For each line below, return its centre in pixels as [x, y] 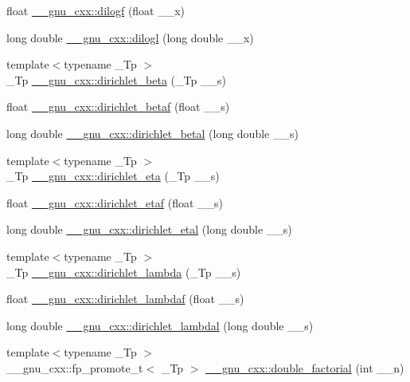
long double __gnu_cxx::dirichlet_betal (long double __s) [152, 133]
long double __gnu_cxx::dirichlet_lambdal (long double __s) [160, 325]
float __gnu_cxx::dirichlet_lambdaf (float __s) [125, 299]
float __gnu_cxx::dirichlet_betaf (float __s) [118, 106]
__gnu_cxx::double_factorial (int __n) [305, 367]
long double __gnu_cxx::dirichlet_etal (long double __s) [149, 229]
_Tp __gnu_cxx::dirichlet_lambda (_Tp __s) [124, 272]
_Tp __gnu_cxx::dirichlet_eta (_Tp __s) [113, 176]
